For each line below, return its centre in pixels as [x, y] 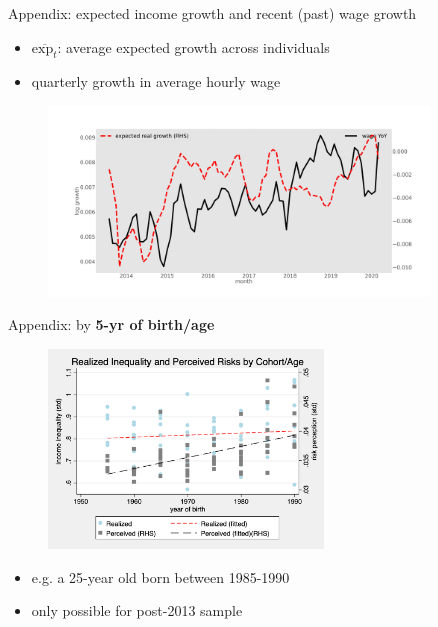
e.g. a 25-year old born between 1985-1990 [160, 576]
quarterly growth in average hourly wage [156, 81]
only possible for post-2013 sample [137, 610]
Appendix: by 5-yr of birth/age [111, 324]
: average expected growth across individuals [193, 46]
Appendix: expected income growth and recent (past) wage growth [212, 13]
